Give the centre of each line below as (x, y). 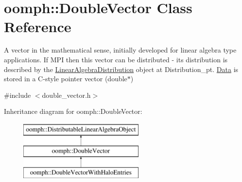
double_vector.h (66, 95)
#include (17, 95)
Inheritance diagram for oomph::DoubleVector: (73, 111)
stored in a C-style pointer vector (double (66, 79)
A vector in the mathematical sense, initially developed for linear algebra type (120, 50)
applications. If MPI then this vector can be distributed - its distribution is (116, 59)
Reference (38, 27)
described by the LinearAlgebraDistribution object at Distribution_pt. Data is (121, 69)
